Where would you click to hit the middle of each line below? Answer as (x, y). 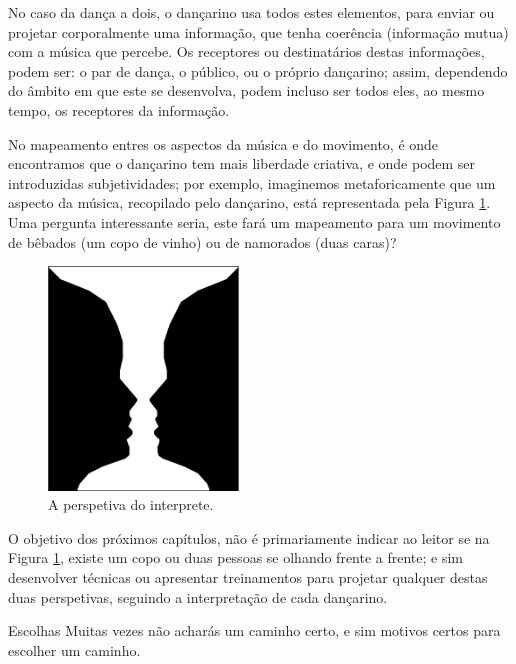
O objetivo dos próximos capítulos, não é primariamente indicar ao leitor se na (249, 537)
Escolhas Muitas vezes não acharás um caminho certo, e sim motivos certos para (254, 630)
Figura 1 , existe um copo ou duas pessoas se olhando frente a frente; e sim (236, 557)
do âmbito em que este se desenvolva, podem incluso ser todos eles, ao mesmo (246, 90)
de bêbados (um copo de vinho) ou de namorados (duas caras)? (202, 241)
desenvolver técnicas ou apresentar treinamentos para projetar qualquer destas (248, 577)
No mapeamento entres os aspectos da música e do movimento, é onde (223, 143)
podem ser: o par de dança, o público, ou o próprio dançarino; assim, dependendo (258, 70)
